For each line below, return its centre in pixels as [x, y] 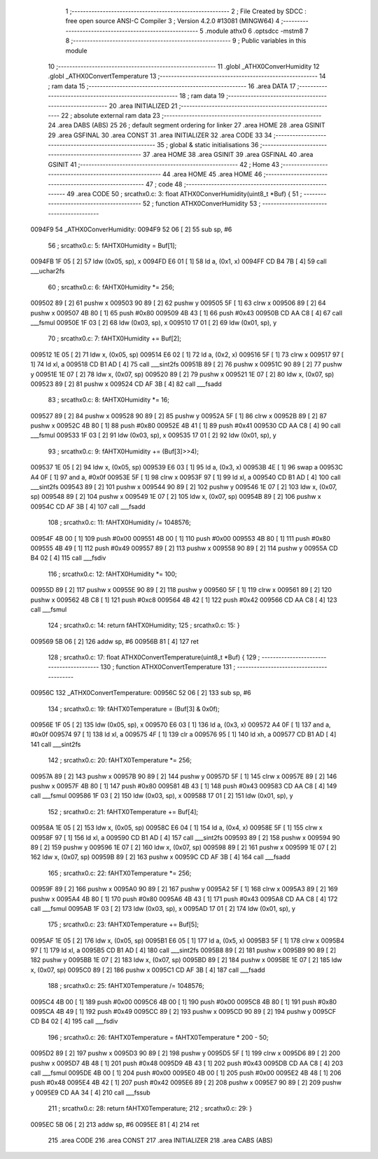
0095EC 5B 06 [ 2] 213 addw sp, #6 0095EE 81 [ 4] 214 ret [115, 1124]
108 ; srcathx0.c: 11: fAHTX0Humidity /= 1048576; [120, 523]
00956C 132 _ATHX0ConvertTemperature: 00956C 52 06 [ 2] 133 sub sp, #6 [141, 693]
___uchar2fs [48, 271]
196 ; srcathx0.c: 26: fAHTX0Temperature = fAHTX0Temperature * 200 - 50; [158, 1037]
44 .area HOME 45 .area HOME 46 [212, 174]
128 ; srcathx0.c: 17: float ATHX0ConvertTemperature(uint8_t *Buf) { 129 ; [154, 657]
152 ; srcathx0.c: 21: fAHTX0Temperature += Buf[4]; [123, 811]
